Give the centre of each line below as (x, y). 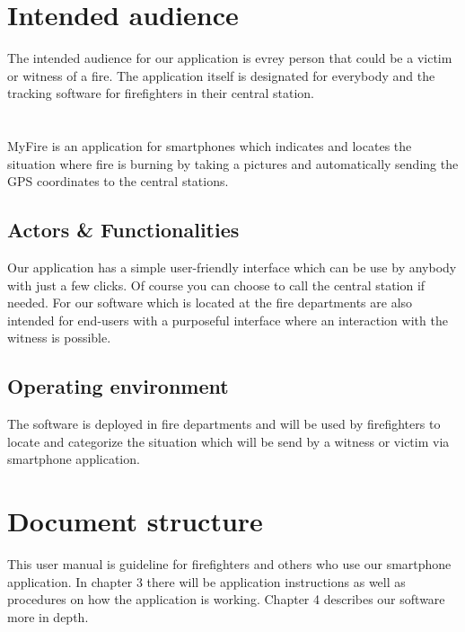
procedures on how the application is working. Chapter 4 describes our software (226, 599)
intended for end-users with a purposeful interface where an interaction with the (228, 320)
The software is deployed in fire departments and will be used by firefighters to (224, 424)
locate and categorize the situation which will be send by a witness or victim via (228, 441)
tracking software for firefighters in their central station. (161, 93)
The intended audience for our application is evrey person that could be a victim (230, 58)
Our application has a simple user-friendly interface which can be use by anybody (232, 267)
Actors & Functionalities (123, 230)
